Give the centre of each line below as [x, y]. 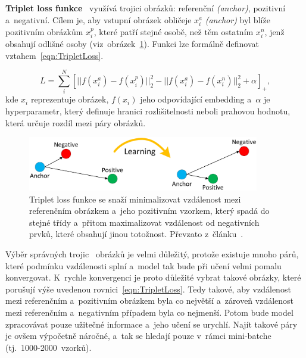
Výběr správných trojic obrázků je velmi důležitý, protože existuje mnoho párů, [152, 254]
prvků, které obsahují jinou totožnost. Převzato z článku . [136, 234]
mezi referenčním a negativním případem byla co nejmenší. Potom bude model [149, 312]
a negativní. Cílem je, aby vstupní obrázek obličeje [99, 19]
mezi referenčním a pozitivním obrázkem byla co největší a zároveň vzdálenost [150, 301]
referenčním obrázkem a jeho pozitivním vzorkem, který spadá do [149, 211]
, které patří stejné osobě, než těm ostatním [174, 31]
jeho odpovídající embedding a [196, 99]
